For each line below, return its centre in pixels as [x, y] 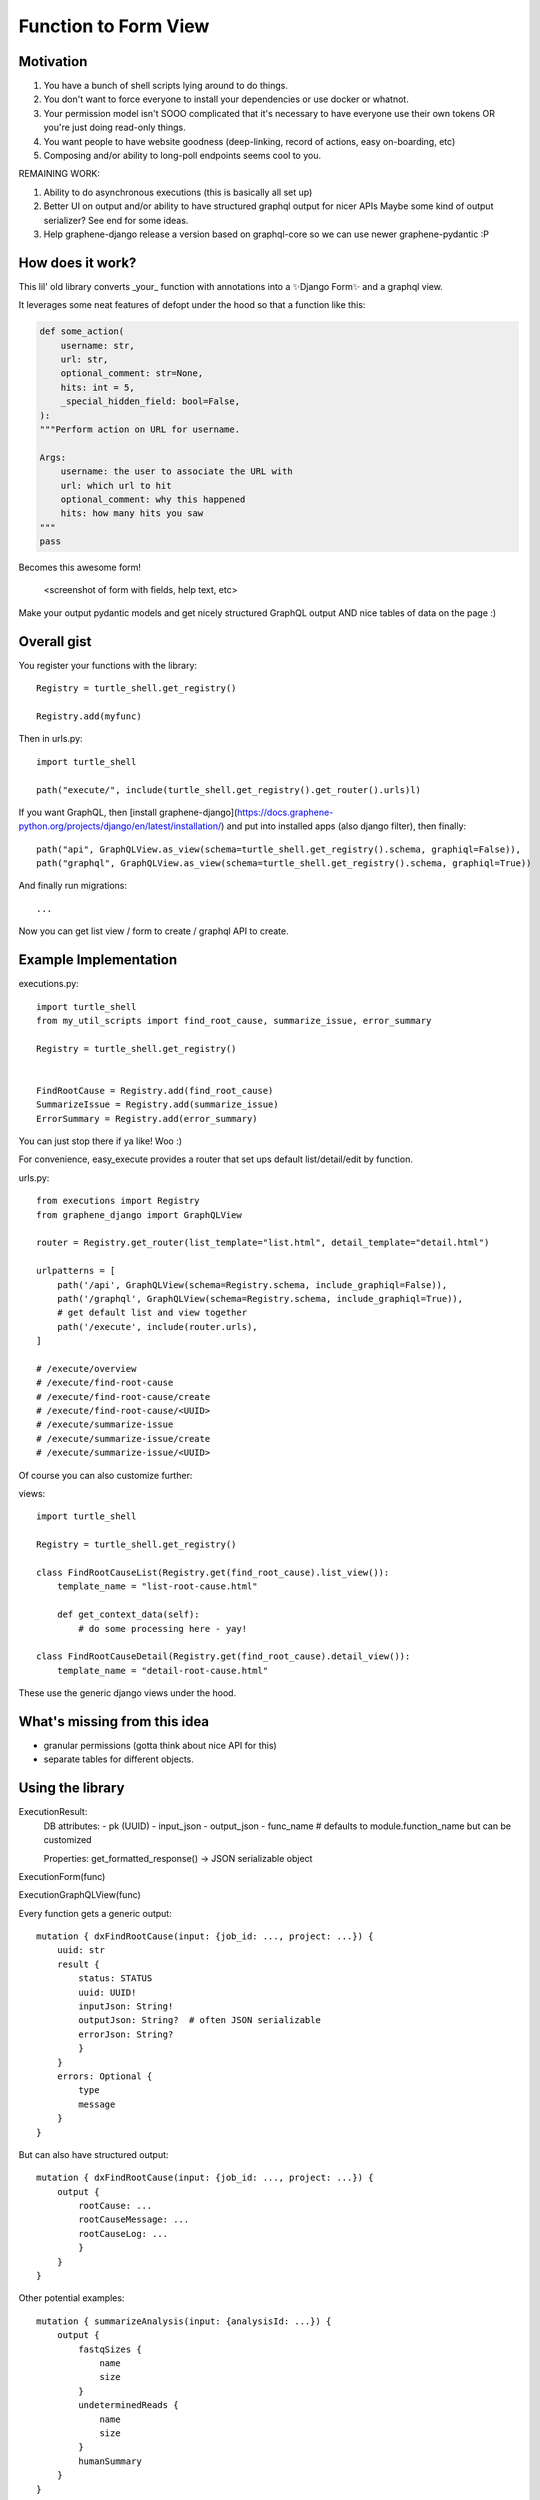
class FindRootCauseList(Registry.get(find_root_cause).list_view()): [213, 1572]
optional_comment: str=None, [132, 373]
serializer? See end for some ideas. [116, 220]
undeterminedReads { [128, 2405]
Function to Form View [114, 26]
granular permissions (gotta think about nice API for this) [160, 1746]
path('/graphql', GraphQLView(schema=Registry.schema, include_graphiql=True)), [260, 1298]
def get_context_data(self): [128, 1614]
